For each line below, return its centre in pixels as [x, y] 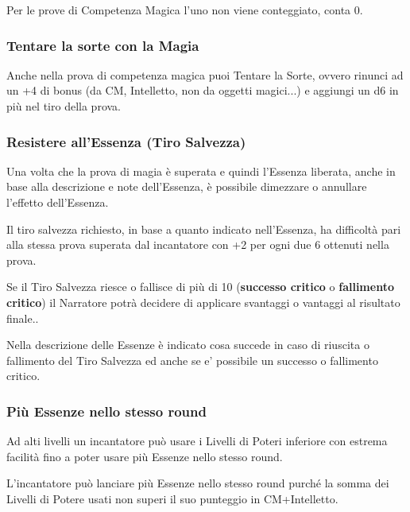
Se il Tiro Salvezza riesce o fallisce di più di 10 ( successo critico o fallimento [200, 287]
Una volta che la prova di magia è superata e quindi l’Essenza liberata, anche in [201, 171]
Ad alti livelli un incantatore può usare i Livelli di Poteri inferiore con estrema [197, 441]
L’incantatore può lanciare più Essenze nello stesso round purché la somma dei [198, 483]
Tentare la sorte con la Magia [103, 45]
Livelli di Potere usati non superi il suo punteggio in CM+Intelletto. [172, 498]
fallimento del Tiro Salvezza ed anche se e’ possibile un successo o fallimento [192, 360]
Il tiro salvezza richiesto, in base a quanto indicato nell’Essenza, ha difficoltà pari [204, 229]
